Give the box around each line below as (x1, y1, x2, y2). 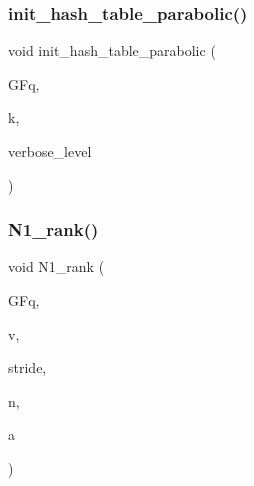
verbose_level (8, 141, 92, 161)
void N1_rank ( (8, 256, 105, 277)
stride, (8, 357, 47, 378)
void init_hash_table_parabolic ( (8, 40, 216, 61)
